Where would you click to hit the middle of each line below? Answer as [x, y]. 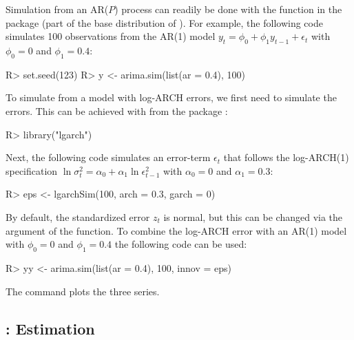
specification [32, 170]
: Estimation [50, 328]
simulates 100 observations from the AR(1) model [111, 36]
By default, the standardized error [78, 216]
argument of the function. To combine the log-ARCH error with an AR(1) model [176, 230]
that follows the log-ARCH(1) [286, 157]
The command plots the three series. [83, 291]
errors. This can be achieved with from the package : [117, 110]
